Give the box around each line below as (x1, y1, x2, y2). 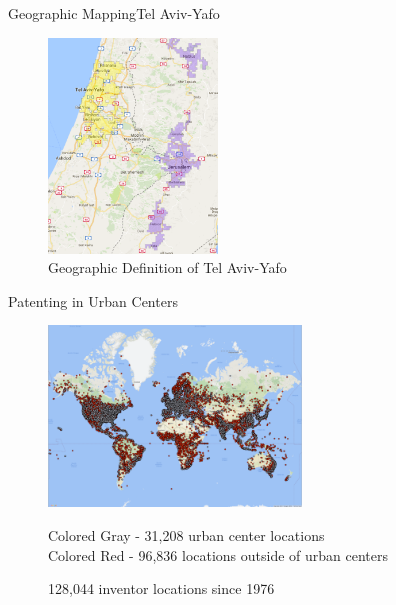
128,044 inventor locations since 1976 (48, 578, 275, 599)
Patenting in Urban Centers (8, 290, 178, 311)
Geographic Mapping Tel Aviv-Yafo (8, 3, 220, 23)
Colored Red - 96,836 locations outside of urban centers (48, 544, 389, 565)
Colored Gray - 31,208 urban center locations (48, 525, 325, 546)
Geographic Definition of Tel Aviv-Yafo (48, 257, 287, 278)
